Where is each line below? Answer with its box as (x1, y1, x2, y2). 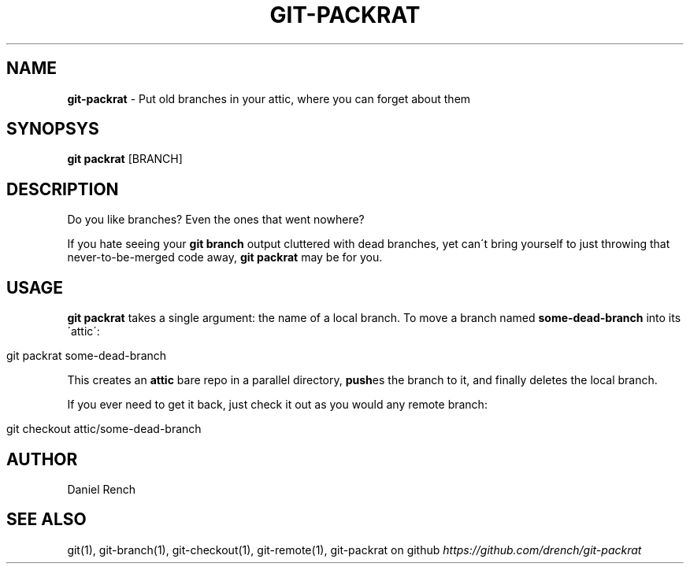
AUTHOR (6, 449, 78, 469)
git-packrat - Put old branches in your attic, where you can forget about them (67, 91, 471, 105)
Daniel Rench (67, 482, 136, 496)
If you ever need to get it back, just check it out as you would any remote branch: (67, 398, 488, 412)
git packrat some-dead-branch (6, 349, 167, 363)
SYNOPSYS (6, 119, 99, 139)
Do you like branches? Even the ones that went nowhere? (67, 213, 365, 227)
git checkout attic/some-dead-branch (6, 422, 202, 436)
